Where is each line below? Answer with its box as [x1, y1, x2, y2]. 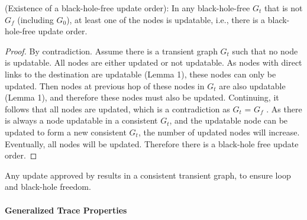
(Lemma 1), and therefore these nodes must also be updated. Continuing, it [5, 91, 279, 103]
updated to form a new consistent [5, 125, 127, 138]
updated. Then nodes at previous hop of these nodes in [5, 79, 205, 92]
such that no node [232, 44, 298, 57]
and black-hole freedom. [5, 180, 91, 193]
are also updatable [219, 79, 286, 92]
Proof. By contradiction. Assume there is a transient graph [5, 44, 218, 57]
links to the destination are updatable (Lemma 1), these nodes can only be [5, 67, 276, 80]
